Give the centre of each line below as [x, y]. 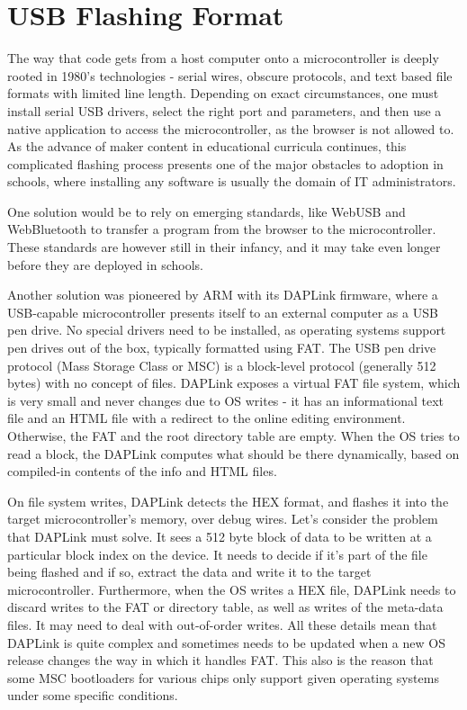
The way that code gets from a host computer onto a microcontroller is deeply [223, 58]
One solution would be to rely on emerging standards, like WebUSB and [207, 211]
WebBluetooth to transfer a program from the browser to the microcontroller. [222, 229]
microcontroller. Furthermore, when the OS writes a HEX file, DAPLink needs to [232, 589]
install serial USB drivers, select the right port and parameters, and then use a [225, 110]
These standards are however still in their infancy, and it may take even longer [224, 247]
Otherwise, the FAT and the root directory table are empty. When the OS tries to [233, 436]
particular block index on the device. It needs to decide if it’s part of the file [217, 554]
